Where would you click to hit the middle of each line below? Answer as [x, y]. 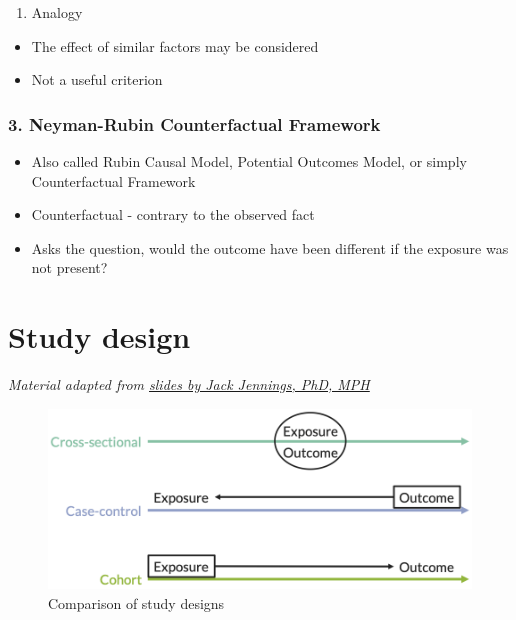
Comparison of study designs [136, 602]
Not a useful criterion [97, 79]
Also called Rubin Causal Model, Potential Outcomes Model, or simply [249, 161]
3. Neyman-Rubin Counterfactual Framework [194, 123]
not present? [69, 267]
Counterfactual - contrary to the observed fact [173, 214]
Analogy [57, 12]
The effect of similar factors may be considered [175, 45]
